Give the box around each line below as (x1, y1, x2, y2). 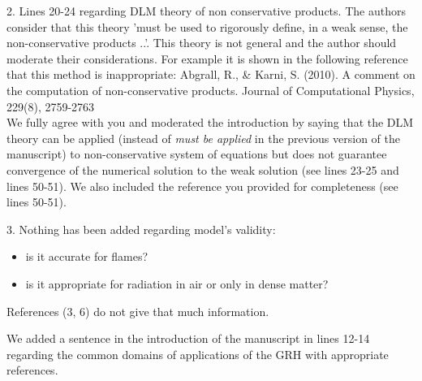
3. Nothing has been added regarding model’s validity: (6, 220, 276, 237)
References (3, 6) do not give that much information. (6, 302, 269, 319)
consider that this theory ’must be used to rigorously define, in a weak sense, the (6, 18, 408, 35)
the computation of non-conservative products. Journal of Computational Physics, (6, 81, 415, 98)
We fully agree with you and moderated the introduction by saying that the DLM (6, 114, 414, 131)
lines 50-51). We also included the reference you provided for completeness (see (6, 177, 398, 194)
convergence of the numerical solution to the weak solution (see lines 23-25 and (6, 161, 399, 178)
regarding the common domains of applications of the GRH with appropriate (6, 345, 389, 362)
